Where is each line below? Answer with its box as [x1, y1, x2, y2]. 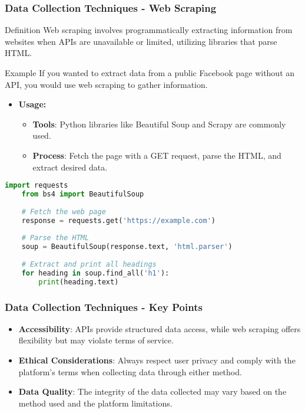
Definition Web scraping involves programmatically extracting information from [5, 24, 293, 36]
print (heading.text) [38, 277, 119, 286]
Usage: [18, 98, 47, 110]
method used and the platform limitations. [18, 396, 173, 409]
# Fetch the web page [21, 207, 106, 216]
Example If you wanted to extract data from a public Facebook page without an [5, 67, 295, 78]
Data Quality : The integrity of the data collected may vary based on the [18, 385, 287, 398]
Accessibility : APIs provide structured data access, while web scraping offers [18, 322, 301, 335]
